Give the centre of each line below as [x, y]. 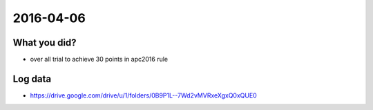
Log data [32, 79]
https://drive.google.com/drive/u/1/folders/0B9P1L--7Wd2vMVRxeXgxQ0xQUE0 [143, 95]
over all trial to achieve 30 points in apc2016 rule [99, 59]
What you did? [45, 43]
